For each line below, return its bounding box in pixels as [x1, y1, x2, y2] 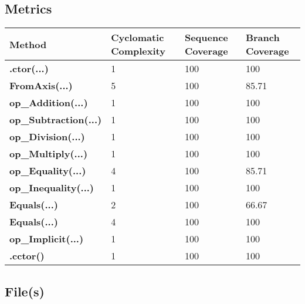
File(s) [5, 282, 45, 300]
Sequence [184, 31, 228, 45]
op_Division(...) [9, 130, 85, 144]
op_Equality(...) [9, 164, 86, 178]
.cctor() [9, 249, 45, 263]
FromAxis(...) [9, 79, 73, 93]
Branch [245, 31, 280, 45]
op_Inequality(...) [9, 181, 94, 195]
